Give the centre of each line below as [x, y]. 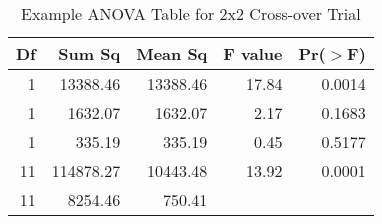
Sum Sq [89, 53]
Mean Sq [172, 53]
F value [253, 53]
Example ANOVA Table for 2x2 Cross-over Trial [191, 13]
